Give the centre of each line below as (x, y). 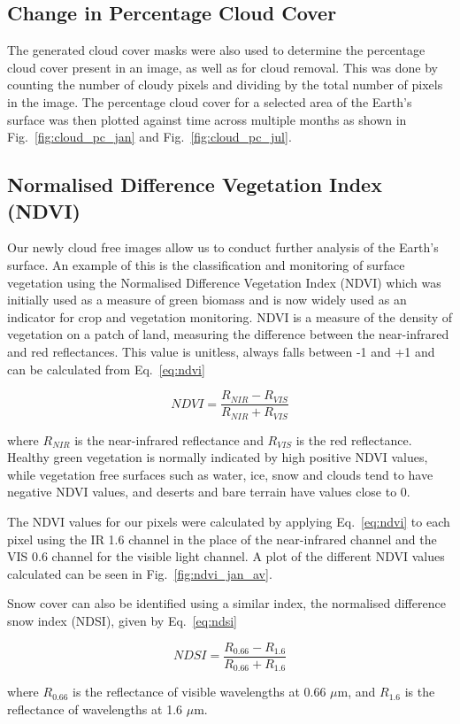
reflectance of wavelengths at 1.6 (95, 709)
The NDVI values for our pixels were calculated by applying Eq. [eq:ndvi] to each (229, 521)
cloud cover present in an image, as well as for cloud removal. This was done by (222, 67)
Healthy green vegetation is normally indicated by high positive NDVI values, (218, 457)
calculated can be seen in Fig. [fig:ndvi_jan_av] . (140, 573)
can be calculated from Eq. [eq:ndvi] (106, 369)
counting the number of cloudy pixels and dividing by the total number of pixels (225, 85)
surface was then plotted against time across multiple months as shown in (207, 119)
